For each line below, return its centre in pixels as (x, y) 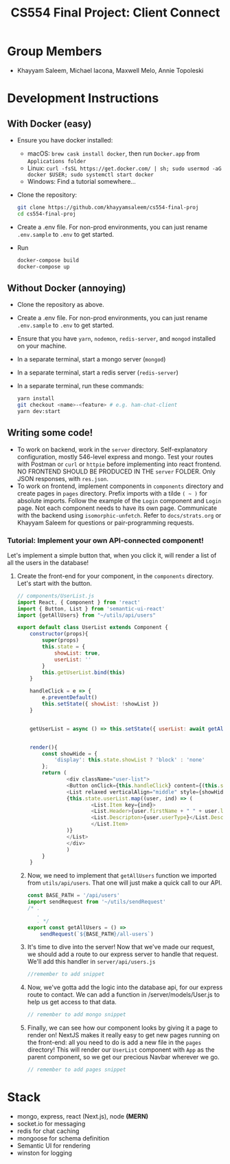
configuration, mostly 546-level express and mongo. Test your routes (115, 456)
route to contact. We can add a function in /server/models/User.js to (124, 995)
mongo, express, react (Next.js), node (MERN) (83, 1117)
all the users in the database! (48, 562)
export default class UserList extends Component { (92, 628)
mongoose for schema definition (63, 1139)
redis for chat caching (48, 1131)
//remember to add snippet (66, 974)
